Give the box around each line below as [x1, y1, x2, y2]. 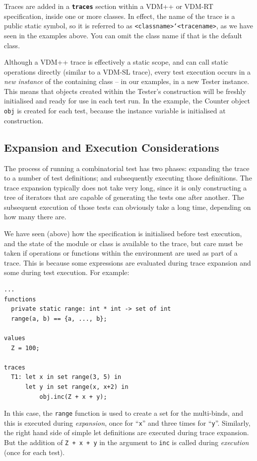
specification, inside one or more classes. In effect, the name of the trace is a [4, 10, 235, 21]
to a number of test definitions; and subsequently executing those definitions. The [4, 173, 252, 183]
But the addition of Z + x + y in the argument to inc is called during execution [4, 437, 249, 448]
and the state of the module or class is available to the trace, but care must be [4, 238, 243, 248]
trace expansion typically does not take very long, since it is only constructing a [4, 182, 247, 192]
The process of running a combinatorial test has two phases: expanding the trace [4, 163, 250, 173]
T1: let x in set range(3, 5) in [11, 373, 122, 381]
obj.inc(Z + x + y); [39, 393, 107, 400]
